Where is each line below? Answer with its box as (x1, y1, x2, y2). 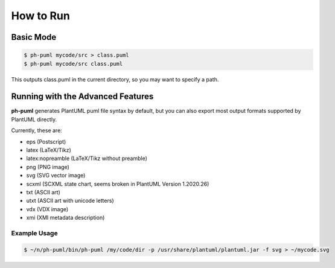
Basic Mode (11, 32, 57, 42)
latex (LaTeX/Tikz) (26, 147, 72, 153)
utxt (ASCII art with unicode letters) (26, 197, 114, 205)
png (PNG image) (26, 163, 69, 170)
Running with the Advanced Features (11, 91, 154, 102)
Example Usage (11, 229, 58, 237)
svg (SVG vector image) (26, 172, 86, 179)
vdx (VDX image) (26, 205, 69, 212)
